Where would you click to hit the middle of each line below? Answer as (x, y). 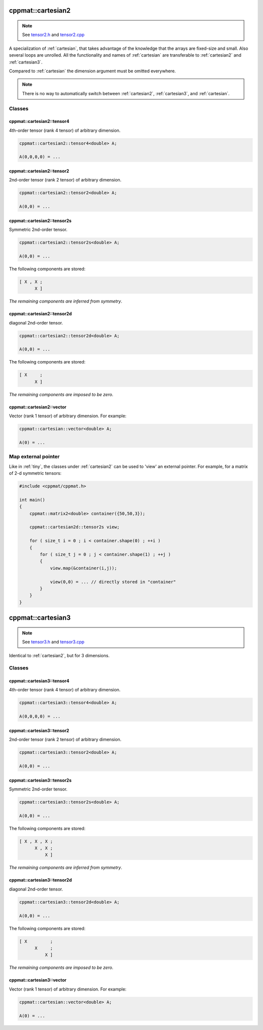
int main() (32, 500)
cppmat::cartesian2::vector (38, 407)
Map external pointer (34, 457)
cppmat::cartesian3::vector (38, 980)
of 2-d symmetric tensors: (35, 473)
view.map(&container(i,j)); (83, 568)
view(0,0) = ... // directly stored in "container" (113, 582)
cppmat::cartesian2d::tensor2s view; (75, 527)
